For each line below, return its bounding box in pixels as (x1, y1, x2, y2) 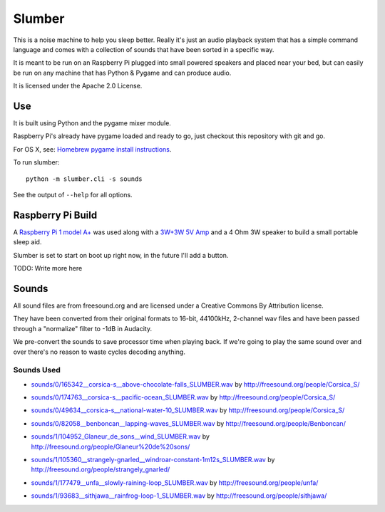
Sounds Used (13, 365, 61, 375)
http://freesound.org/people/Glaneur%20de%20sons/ (31, 442, 190, 451)
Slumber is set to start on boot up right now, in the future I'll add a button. (13, 251, 229, 259)
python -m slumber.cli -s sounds (26, 174, 143, 183)
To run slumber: (13, 158, 60, 167)
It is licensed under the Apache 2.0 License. (13, 82, 143, 90)
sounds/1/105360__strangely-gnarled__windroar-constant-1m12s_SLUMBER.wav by (31, 456, 275, 464)
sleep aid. (13, 238, 42, 246)
